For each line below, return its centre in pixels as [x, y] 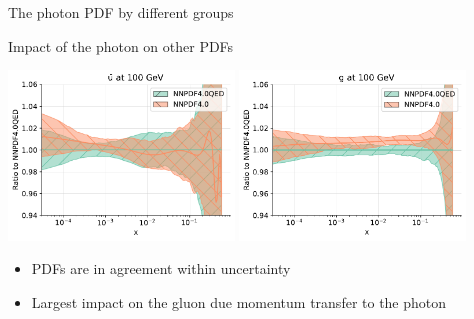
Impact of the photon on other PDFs [121, 45]
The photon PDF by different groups [121, 12]
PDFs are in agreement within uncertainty [161, 268]
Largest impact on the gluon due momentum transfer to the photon [239, 301]
